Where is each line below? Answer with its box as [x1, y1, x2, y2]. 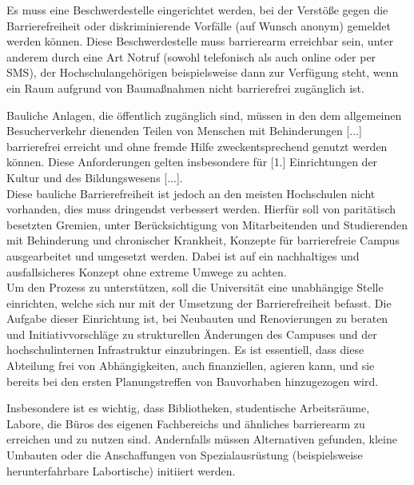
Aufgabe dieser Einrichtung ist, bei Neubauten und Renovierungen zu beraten [6, 310, 388, 327]
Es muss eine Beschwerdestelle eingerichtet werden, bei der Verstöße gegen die [6, 2, 388, 18]
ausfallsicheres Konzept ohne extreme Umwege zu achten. [6, 263, 287, 280]
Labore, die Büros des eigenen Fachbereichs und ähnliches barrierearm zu [6, 415, 365, 431]
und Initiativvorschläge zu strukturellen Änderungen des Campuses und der [6, 325, 377, 342]
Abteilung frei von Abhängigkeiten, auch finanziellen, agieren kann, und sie [6, 357, 375, 374]
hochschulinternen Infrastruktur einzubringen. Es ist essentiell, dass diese [6, 341, 364, 358]
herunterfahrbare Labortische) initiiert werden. [6, 462, 236, 479]
